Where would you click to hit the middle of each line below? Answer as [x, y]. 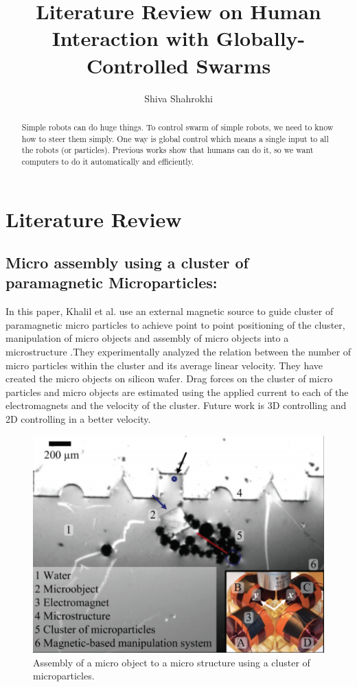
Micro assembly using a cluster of [127, 263]
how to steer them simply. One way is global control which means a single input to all [175, 138]
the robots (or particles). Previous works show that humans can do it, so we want [168, 150]
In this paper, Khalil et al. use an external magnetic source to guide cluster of [170, 311]
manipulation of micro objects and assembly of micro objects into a [147, 338]
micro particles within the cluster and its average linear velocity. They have [164, 365]
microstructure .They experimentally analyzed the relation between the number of [178, 352]
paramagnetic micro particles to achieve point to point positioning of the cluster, [175, 324]
